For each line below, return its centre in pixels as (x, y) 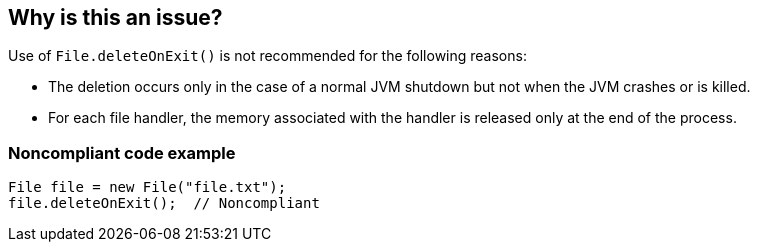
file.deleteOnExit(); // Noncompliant (164, 203)
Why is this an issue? (115, 17)
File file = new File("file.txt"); (147, 187)
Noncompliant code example (122, 152)
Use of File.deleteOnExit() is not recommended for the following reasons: (267, 56)
